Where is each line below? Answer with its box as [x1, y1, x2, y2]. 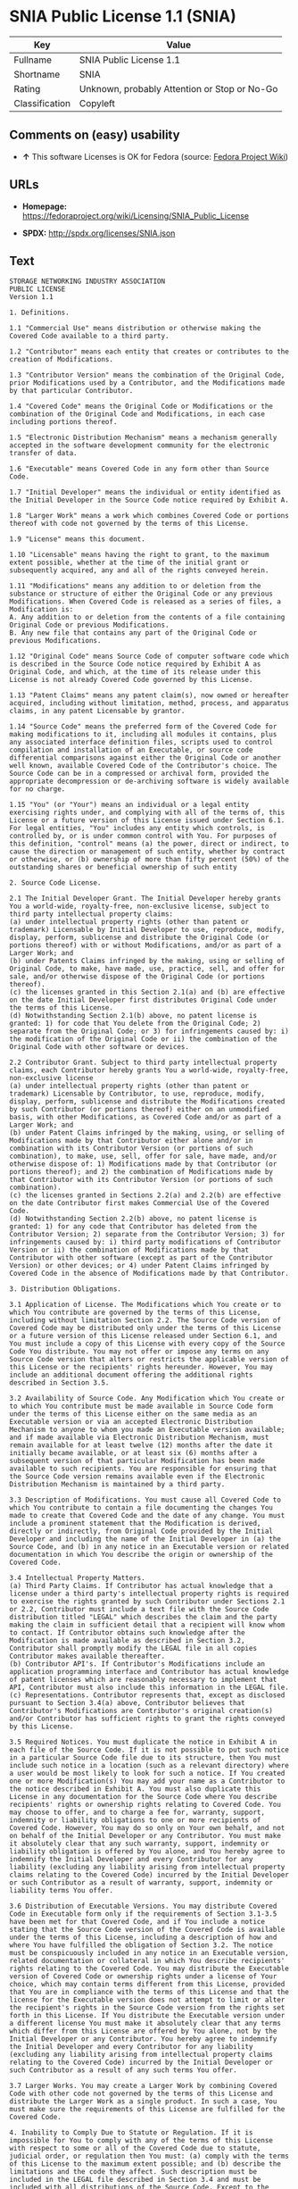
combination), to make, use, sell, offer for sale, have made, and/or [9, 1152, 277, 1161]
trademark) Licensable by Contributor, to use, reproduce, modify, [9, 1089, 266, 1099]
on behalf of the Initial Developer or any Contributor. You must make [9, 1832, 281, 1841]
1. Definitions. [9, 308, 70, 318]
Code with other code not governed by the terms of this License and [9, 2089, 274, 2099]
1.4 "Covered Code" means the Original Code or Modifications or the [9, 402, 274, 412]
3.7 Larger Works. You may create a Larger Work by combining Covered [9, 2082, 277, 2091]
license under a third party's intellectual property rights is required [9, 1589, 290, 1599]
